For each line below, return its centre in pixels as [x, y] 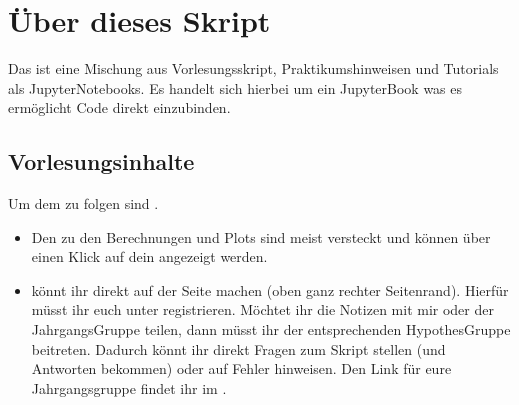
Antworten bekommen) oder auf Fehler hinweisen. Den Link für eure [241, 368]
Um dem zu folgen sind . [83, 203]
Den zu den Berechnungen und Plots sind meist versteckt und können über [261, 236]
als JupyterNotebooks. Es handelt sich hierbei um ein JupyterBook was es [235, 87]
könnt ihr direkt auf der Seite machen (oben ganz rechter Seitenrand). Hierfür [270, 289]
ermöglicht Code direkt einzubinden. [119, 107]
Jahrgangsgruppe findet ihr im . [129, 387]
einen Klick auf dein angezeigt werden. [149, 256]
